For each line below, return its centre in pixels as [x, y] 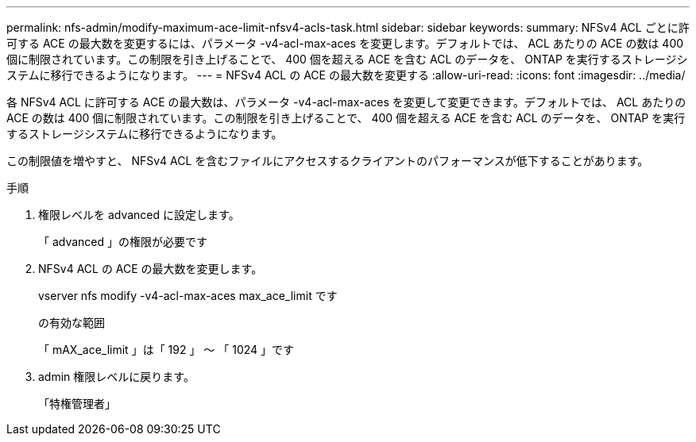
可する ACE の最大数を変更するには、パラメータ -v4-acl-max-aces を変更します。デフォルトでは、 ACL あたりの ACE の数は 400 [345, 43]
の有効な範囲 [72, 323]
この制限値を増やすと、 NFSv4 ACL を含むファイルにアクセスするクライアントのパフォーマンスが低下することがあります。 [328, 161]
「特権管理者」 [77, 404]
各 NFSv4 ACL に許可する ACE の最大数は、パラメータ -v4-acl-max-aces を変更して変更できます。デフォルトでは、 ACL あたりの [346, 102]
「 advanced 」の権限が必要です [123, 242]
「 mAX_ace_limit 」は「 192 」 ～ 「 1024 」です [166, 350]
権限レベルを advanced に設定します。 [139, 215]
